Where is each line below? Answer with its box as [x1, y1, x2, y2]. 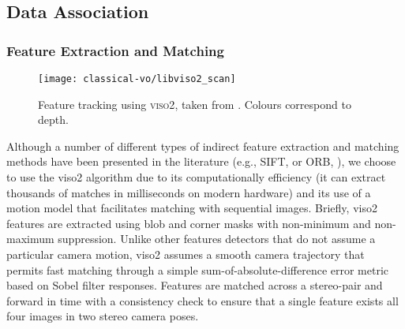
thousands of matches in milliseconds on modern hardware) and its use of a [6, 184, 371, 200]
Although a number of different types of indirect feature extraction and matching [6, 137, 399, 154]
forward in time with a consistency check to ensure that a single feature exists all [6, 292, 399, 308]
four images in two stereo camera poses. [6, 308, 199, 324]
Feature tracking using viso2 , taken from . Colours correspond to [38, 95, 351, 112]
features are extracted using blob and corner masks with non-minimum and [6, 215, 371, 231]
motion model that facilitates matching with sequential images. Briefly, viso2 [6, 200, 377, 216]
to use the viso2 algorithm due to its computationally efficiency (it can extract [6, 169, 386, 185]
